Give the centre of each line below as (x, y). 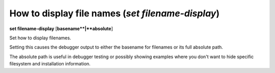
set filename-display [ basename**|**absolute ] (61, 29)
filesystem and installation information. (50, 64)
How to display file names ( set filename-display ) (115, 13)
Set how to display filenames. (40, 38)
